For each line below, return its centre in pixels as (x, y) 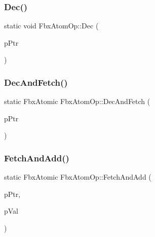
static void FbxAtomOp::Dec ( (51, 26)
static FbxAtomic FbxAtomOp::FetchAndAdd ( (78, 177)
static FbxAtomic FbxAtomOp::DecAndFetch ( (77, 101)
